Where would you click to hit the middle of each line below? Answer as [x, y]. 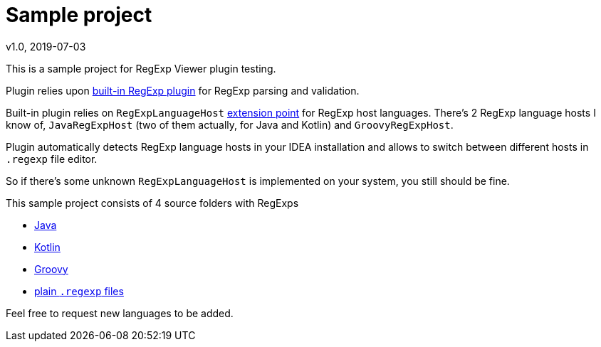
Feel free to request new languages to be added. [120, 313]
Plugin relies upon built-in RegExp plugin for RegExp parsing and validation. [183, 90]
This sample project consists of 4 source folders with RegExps [152, 203]
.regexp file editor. [52, 159]
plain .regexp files [79, 291]
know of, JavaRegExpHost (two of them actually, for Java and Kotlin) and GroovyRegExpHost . [230, 124]
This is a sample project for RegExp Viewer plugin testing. [141, 68]
